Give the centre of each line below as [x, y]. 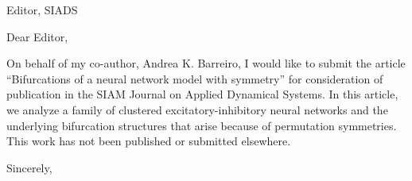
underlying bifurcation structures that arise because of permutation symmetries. [202, 125]
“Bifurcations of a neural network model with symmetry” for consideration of [195, 78]
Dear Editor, [37, 36]
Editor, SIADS [42, 10]
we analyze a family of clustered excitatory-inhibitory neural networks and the [197, 109]
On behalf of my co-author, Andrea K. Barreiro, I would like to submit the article [206, 63]
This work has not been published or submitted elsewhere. [149, 141]
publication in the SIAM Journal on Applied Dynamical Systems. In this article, [202, 94]
